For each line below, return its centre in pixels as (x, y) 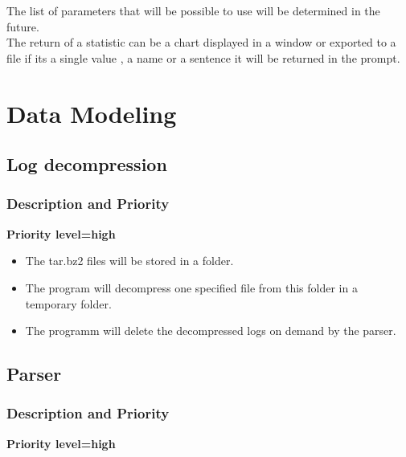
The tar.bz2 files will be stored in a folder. (129, 261)
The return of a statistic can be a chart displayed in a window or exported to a (201, 42)
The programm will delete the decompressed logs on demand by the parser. (211, 331)
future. (23, 26)
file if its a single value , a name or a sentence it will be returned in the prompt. (203, 57)
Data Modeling (92, 113)
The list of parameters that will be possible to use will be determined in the (193, 10)
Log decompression (87, 164)
